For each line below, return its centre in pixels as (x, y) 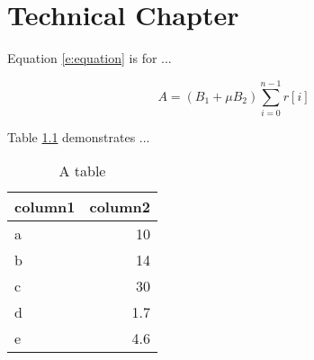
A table (82, 171)
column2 (120, 207)
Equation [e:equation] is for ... (90, 58)
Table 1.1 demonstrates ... (79, 136)
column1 (45, 207)
